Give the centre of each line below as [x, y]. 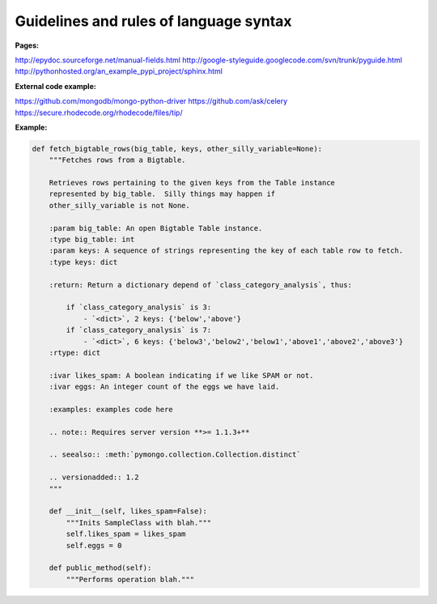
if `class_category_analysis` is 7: [139, 330]
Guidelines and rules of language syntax [153, 21]
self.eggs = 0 [94, 545]
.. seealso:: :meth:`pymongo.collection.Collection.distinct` [175, 455]
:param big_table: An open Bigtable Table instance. [156, 228]
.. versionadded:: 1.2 [94, 477]
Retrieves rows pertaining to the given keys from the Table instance [192, 183]
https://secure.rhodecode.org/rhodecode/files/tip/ [99, 113]
